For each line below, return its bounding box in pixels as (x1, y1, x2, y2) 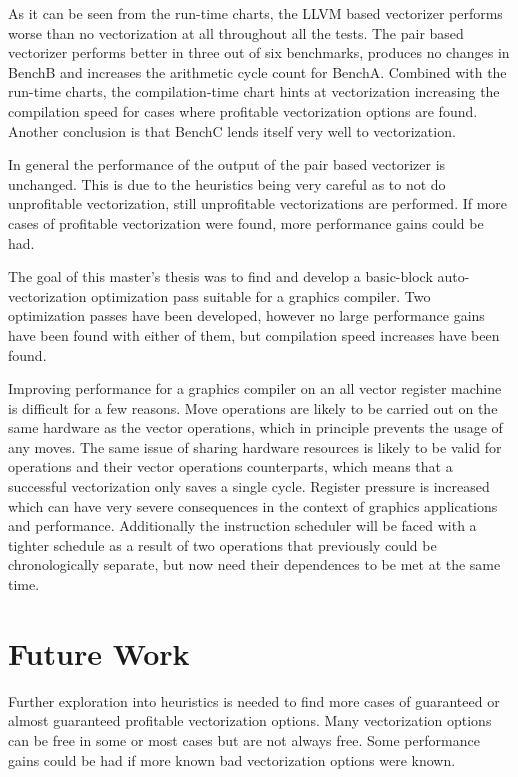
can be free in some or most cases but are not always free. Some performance (8, 729, 480, 750)
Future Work (8, 632, 190, 673)
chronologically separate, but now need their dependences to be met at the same (8, 554, 501, 575)
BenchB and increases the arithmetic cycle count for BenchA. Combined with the (8, 61, 507, 82)
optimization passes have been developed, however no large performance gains (8, 305, 485, 326)
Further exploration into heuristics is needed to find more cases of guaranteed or (8, 690, 500, 711)
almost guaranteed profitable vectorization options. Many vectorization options (8, 710, 492, 731)
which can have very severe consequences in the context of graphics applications (8, 495, 498, 516)
